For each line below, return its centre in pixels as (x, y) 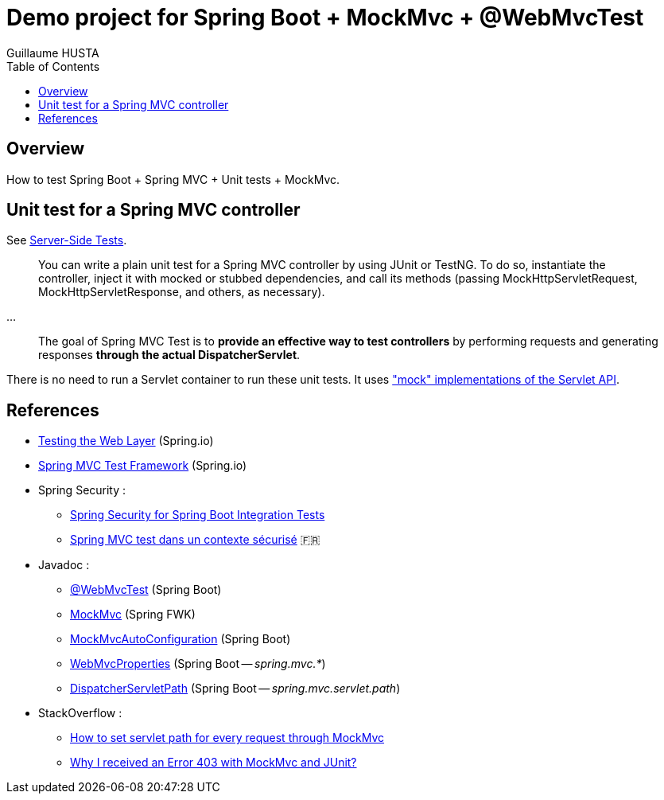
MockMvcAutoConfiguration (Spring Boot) (181, 639)
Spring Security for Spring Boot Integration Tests (198, 515)
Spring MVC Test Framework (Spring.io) (143, 466)
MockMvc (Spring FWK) (133, 615)
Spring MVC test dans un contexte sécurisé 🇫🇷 (195, 540)
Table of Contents (53, 66)
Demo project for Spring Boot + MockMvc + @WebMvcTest (325, 18)
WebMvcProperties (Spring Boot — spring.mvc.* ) (198, 664)
